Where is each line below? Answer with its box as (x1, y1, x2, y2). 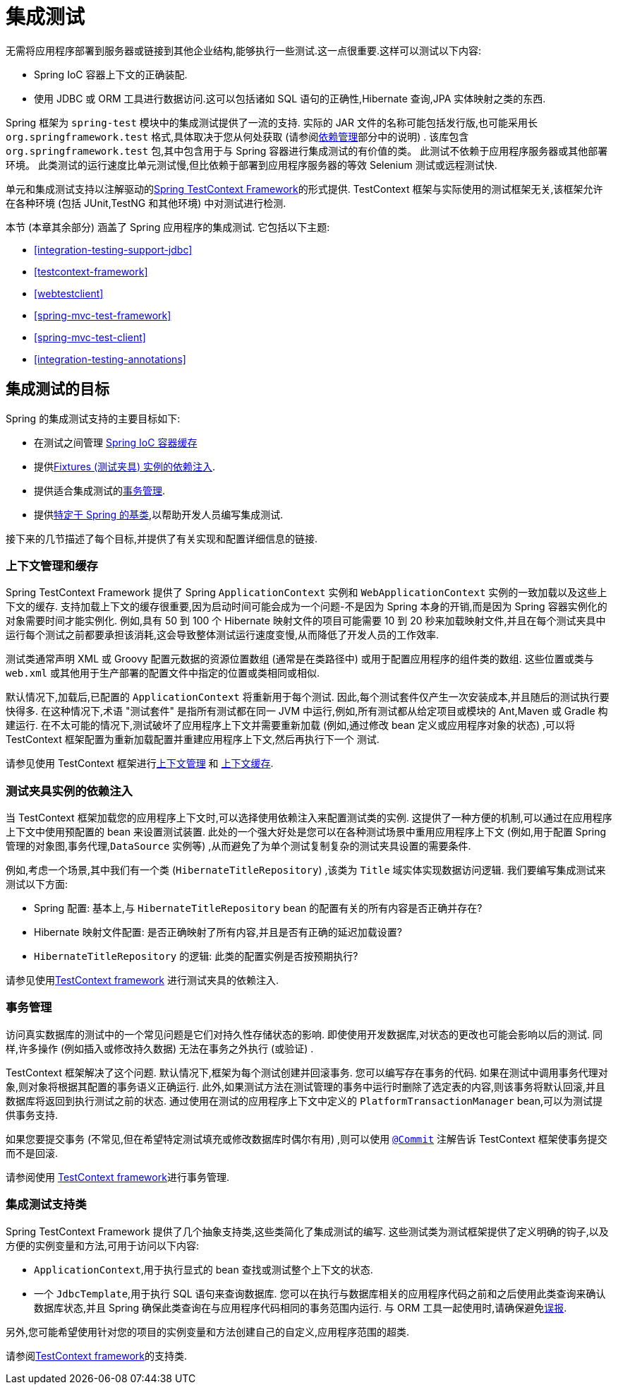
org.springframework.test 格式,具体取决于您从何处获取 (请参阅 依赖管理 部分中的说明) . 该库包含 (6, 130, 469, 143)
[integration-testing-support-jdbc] (34, 243, 193, 256)
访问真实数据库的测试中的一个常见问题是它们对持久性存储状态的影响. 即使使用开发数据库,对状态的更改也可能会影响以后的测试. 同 (6, 1028, 602, 1040)
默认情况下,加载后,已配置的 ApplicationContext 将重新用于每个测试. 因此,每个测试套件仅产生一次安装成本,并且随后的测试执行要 (6, 691, 610, 703)
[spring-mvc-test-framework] (34, 309, 171, 321)
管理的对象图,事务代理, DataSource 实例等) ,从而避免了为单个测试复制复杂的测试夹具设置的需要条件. (6, 840, 471, 853)
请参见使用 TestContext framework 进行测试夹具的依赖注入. (6, 974, 279, 987)
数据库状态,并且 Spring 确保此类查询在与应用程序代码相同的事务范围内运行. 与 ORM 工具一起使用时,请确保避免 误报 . (34, 1301, 567, 1314)
